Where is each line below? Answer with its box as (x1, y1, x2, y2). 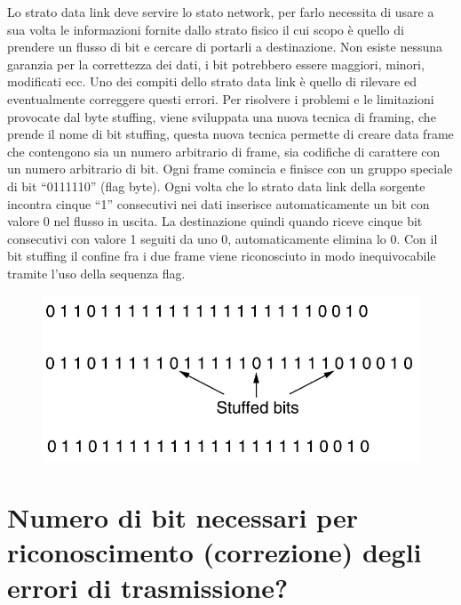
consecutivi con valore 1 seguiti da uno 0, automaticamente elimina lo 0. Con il (7, 229, 438, 247)
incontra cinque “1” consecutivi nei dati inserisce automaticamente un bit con (7, 194, 430, 213)
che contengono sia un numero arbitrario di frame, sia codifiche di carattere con (7, 141, 441, 160)
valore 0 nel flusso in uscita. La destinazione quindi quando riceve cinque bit (7, 212, 423, 230)
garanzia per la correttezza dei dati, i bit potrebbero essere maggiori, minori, (7, 54, 425, 73)
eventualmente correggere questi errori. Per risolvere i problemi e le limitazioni (7, 89, 434, 108)
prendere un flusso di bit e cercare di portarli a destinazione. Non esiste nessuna (7, 37, 442, 56)
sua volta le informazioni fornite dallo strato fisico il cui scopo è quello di (7, 20, 404, 38)
